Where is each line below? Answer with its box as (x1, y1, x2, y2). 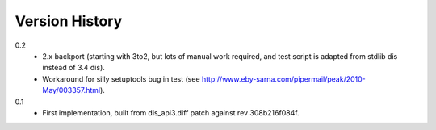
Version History (15, 12, 123, 30)
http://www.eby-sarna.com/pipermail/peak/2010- (202, 73, 367, 84)
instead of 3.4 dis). (42, 63, 105, 73)
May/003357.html (42, 86, 101, 95)
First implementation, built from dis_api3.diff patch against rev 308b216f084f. (42, 107, 300, 117)
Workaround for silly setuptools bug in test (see (42, 73, 201, 84)
